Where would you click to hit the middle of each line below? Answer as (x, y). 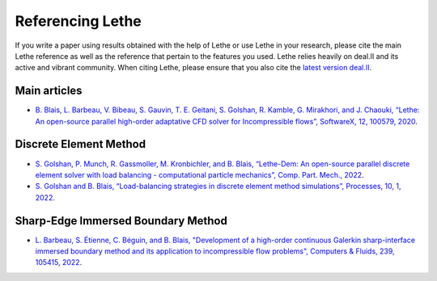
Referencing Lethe (78, 21)
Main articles (49, 91)
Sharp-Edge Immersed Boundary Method (121, 221)
